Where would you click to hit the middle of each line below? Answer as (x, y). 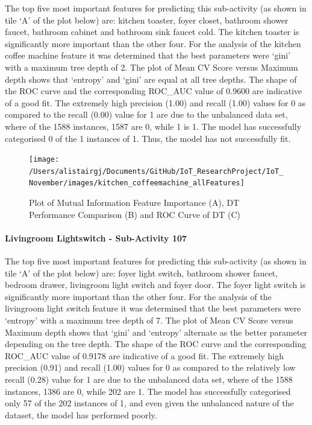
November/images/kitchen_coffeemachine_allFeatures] (137, 183)
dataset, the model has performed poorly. (81, 414)
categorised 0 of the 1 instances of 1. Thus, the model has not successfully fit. (148, 138)
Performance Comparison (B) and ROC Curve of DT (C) (135, 214)
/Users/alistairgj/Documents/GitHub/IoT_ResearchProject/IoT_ (156, 171)
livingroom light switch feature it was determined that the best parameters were (153, 308)
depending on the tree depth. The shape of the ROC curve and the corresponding (156, 344)
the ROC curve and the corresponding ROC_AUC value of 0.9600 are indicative (154, 91)
